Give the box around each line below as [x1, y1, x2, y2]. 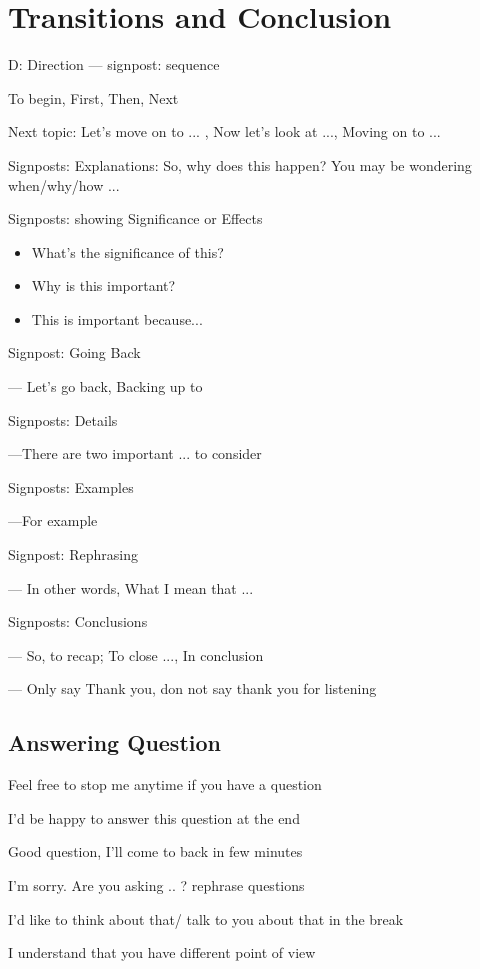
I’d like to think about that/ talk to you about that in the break [8, 908, 404, 929]
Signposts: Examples [8, 476, 134, 497]
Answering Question [8, 727, 221, 758]
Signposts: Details [8, 409, 118, 430]
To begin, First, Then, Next [8, 87, 179, 108]
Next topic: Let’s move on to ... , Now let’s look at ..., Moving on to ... [8, 121, 441, 142]
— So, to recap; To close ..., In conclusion [8, 644, 264, 665]
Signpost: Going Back [8, 342, 141, 363]
